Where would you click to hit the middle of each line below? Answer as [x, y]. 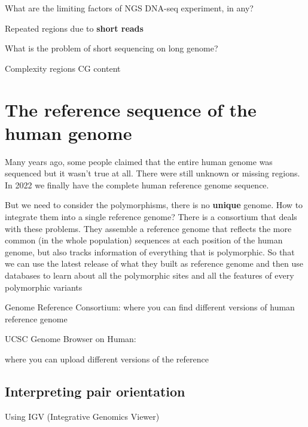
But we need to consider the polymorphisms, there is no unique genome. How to [154, 205]
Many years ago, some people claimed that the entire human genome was [139, 161]
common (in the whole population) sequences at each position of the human [144, 240]
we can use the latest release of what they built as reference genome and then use [154, 263]
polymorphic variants [44, 287]
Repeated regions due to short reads [74, 28]
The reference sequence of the [131, 109]
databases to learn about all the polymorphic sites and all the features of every [150, 275]
